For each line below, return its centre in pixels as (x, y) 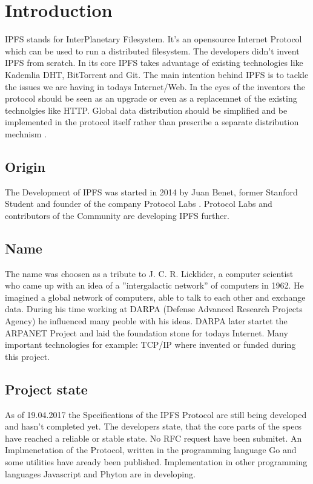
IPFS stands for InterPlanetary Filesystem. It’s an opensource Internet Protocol (153, 39)
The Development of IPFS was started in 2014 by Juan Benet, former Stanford (151, 191)
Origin (25, 166)
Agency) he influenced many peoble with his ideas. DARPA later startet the (146, 321)
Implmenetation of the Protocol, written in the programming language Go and (151, 450)
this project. (28, 356)
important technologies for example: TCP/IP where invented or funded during (150, 345)
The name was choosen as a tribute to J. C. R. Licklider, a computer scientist (149, 273)
